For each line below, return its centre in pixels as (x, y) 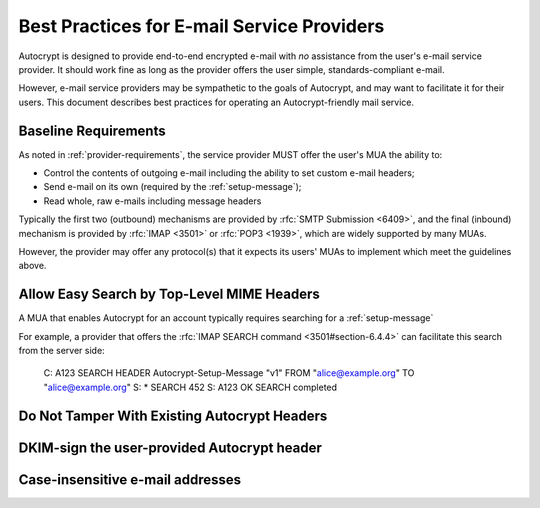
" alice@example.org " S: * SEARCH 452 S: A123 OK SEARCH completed (190, 387)
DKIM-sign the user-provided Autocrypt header (170, 447)
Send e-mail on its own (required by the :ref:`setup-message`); (172, 187)
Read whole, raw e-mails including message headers (152, 201)
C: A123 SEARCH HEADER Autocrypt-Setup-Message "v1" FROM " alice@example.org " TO (229, 373)
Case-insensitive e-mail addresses (130, 479)
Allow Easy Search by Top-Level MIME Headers (169, 294)
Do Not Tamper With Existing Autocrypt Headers (173, 415)
